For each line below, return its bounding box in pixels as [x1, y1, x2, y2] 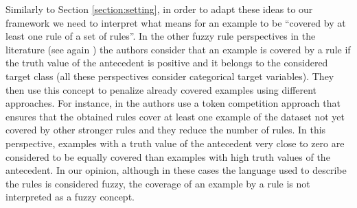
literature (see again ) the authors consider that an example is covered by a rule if [5, 42, 351, 56]
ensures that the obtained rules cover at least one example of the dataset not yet [5, 109, 345, 123]
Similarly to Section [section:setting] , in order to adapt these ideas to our [5, 2, 313, 16]
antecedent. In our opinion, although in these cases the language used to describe [5, 163, 347, 177]
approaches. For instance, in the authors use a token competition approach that [5, 96, 341, 110]
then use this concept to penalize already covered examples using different [5, 82, 317, 96]
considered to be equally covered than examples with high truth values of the [5, 149, 330, 164]
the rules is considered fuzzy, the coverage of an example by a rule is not [5, 176, 310, 190]
